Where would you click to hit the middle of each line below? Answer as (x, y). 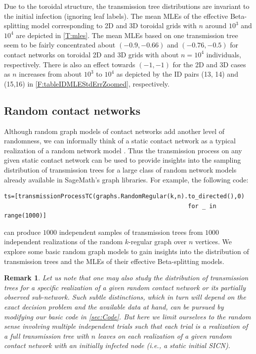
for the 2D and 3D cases (209, 64)
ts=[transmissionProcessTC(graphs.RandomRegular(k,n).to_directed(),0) (124, 197)
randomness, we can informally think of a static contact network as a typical (120, 141)
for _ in (202, 206)
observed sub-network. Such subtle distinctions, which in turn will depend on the (125, 297)
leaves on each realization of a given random (165, 335)
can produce (22, 232)
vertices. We (214, 242)
